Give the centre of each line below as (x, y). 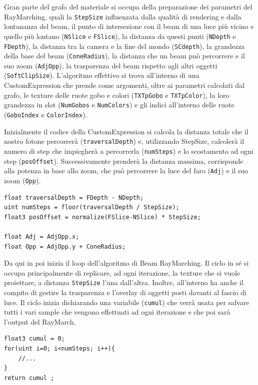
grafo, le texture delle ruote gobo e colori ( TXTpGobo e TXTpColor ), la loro (117, 95)
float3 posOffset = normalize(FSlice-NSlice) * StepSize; (102, 217)
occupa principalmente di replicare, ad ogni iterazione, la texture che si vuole (122, 272)
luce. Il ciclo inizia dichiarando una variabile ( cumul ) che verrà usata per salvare (127, 302)
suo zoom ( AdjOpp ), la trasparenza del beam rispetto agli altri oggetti (111, 65)
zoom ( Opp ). (22, 180)
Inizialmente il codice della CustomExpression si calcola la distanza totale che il (126, 131)
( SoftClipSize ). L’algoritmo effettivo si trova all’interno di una (102, 75)
